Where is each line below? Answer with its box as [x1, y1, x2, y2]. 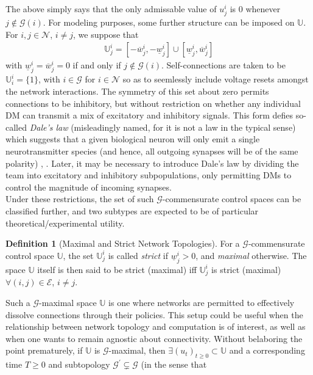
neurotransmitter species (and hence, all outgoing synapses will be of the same [5, 144, 298, 157]
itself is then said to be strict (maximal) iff [37, 263, 197, 275]
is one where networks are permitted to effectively [108, 296, 295, 309]
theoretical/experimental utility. [5, 216, 125, 229]
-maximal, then [108, 344, 166, 357]
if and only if [72, 59, 121, 71]
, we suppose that [73, 27, 139, 40]
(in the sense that [141, 358, 207, 371]
